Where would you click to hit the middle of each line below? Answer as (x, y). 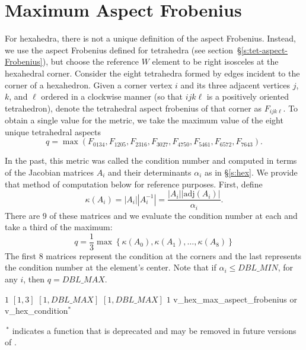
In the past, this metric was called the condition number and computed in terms (151, 160)
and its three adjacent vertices (235, 85)
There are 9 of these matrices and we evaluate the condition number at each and (151, 215)
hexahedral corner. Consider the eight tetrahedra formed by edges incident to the (152, 73)
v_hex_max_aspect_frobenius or (235, 299)
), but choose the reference (91, 61)
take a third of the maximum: (59, 227)
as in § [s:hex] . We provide (251, 172)
